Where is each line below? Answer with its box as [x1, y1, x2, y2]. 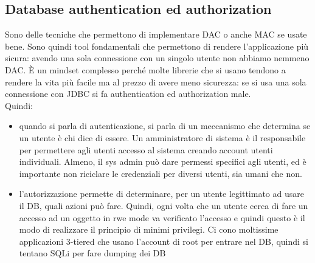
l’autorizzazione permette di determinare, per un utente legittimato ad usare [19, 187, 304, 200]
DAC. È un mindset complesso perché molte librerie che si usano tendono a [5, 63, 286, 76]
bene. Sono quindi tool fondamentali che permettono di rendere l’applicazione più [5, 39, 309, 52]
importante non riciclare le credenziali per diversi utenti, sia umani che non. [19, 167, 302, 179]
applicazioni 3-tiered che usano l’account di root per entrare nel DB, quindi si [19, 235, 308, 247]
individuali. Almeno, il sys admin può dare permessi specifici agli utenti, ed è [19, 155, 306, 168]
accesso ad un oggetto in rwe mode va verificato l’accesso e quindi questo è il [19, 211, 305, 224]
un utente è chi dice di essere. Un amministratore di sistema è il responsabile [19, 131, 306, 144]
